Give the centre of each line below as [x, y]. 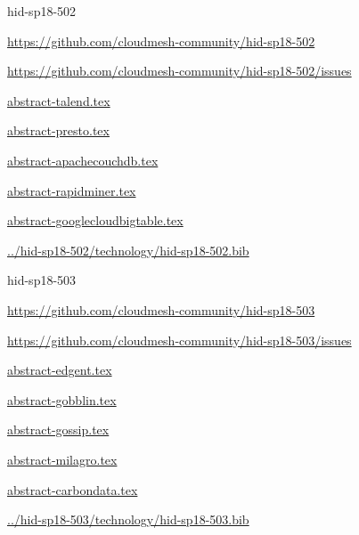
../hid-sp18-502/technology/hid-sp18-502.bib [128, 250]
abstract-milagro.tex [62, 459]
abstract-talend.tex [59, 100]
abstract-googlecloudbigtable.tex [95, 220]
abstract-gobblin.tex [62, 399]
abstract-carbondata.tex [73, 489]
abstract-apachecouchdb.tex [83, 160]
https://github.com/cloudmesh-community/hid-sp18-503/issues [179, 340]
